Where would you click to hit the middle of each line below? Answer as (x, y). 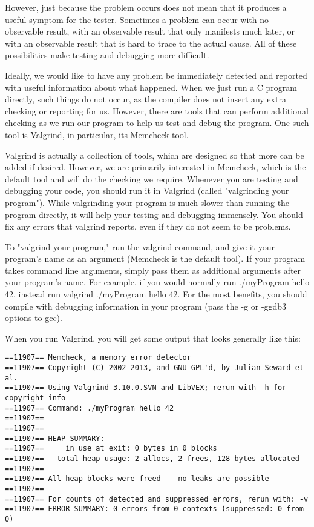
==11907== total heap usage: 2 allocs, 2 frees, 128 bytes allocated (152, 459)
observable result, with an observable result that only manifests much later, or (150, 31)
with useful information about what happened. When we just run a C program (151, 87)
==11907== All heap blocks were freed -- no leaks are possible (137, 479)
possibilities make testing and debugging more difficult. (107, 55)
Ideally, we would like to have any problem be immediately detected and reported (156, 75)
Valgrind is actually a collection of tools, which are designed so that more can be (155, 155)
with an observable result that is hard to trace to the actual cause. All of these (151, 43)
